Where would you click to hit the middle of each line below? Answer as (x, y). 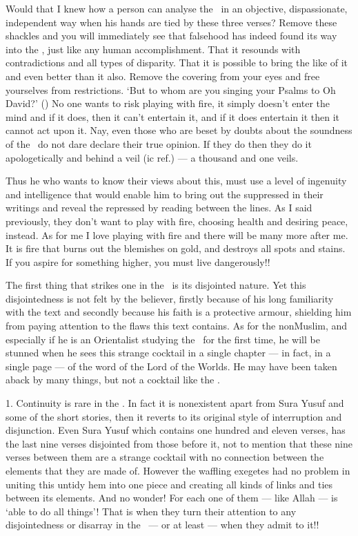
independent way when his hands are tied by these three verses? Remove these (171, 22)
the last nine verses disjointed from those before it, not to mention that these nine (179, 443)
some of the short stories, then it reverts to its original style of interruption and (174, 416)
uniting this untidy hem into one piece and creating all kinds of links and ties (169, 484)
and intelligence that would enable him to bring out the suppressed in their (165, 194)
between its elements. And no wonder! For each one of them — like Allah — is (172, 498)
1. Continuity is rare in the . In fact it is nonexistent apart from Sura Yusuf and (175, 403)
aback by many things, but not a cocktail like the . (113, 380)
